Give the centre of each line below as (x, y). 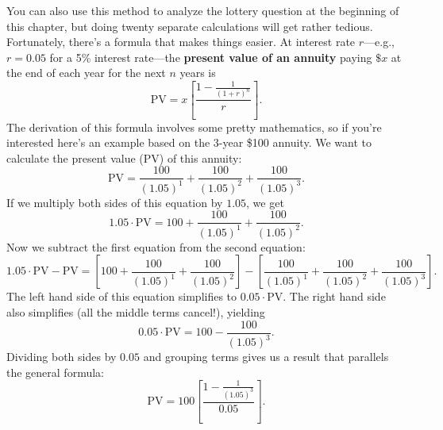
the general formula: (55, 372)
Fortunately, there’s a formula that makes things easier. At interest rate (181, 42)
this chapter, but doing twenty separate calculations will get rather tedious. (190, 26)
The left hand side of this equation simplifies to (122, 296)
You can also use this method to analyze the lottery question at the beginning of (203, 10)
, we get (265, 202)
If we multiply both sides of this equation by (115, 202)
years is (198, 73)
